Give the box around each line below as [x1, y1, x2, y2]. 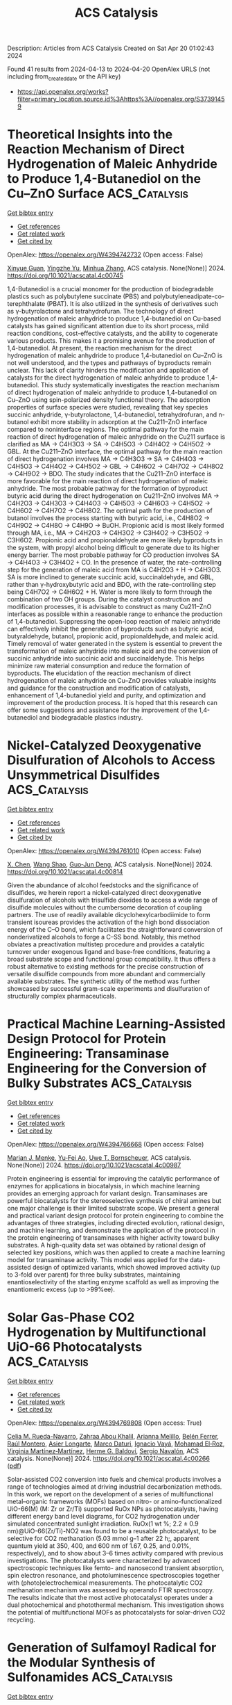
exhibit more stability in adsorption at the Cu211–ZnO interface [30, 417, 208, 426]
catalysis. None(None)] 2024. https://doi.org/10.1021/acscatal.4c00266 [7, 1454, 210, 1462]
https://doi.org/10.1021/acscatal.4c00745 [7, 271, 123, 280]
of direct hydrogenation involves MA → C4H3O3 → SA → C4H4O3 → [7, 454, 204, 463]
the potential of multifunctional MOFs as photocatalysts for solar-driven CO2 [7, 1608, 226, 1616]
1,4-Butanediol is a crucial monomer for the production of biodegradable [7, 284, 214, 293]
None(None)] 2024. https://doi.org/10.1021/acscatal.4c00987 [7, 1161, 181, 1169]
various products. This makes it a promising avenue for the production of [7, 336, 215, 345]
